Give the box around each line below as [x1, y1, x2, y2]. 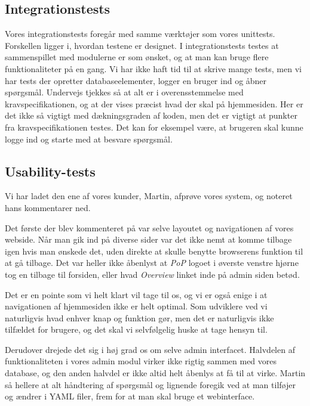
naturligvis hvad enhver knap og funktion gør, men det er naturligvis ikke [5, 311, 274, 324]
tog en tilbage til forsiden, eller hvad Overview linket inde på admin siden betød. [5, 268, 300, 280]
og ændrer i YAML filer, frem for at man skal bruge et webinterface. [5, 390, 255, 402]
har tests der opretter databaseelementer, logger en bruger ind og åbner [5, 74, 267, 86]
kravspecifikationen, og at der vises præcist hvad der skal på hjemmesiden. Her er [5, 97, 303, 110]
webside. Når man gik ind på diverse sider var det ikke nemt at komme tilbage [5, 233, 292, 246]
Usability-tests [5, 162, 96, 180]
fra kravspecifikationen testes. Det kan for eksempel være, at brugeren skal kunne [5, 120, 303, 133]
